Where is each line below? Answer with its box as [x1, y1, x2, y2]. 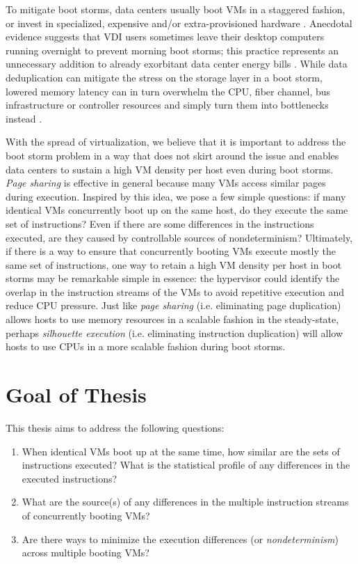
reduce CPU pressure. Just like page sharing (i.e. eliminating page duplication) [6, 298, 341, 313]
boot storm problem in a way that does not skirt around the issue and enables [6, 148, 339, 162]
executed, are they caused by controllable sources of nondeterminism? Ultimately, [6, 230, 352, 244]
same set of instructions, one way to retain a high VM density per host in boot [6, 257, 342, 272]
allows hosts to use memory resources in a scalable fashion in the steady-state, [6, 312, 339, 327]
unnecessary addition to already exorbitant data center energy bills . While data [6, 56, 348, 71]
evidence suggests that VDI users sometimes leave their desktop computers [6, 29, 325, 44]
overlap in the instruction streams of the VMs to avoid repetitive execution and [6, 284, 344, 299]
